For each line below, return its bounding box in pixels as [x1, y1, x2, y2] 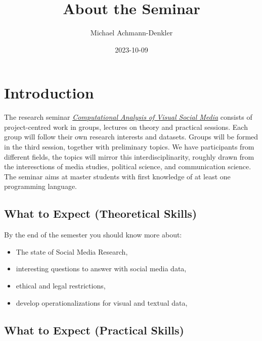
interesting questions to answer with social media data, [16, 263, 187, 274]
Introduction [4, 82, 94, 103]
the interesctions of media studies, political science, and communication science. [4, 161, 251, 172]
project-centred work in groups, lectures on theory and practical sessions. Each [4, 121, 248, 132]
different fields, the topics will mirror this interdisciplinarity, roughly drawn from [4, 151, 254, 162]
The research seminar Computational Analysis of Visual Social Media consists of [4, 112, 252, 122]
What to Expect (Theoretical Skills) [4, 206, 197, 221]
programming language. [4, 181, 77, 191]
